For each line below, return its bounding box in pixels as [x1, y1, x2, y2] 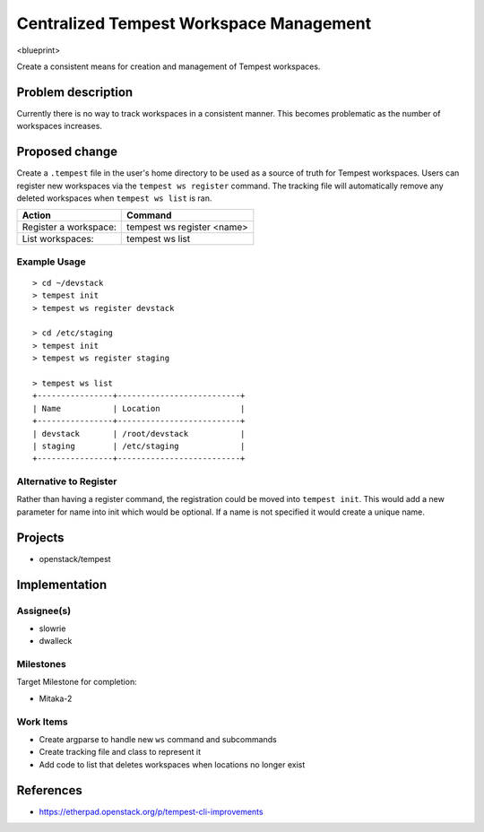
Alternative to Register [16, 475, 117, 488]
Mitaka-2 [39, 693, 73, 704]
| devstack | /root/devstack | [32, 429, 246, 438]
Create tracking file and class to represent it [39, 747, 202, 758]
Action [22, 209, 51, 221]
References [16, 783, 82, 798]
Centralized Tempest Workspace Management [16, 13, 372, 33]
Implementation [16, 576, 108, 592]
